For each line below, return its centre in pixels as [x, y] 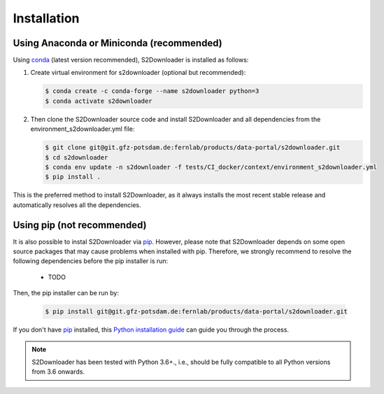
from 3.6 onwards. [58, 372]
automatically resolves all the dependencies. [77, 205]
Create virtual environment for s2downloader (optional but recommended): [138, 73]
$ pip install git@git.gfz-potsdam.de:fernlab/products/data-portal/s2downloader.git [196, 312]
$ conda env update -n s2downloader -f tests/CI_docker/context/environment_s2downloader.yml [211, 167]
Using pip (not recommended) [80, 225]
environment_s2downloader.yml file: [83, 129]
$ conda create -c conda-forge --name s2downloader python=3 [152, 91]
